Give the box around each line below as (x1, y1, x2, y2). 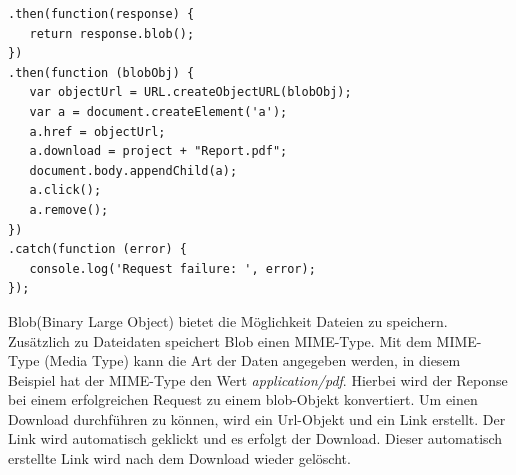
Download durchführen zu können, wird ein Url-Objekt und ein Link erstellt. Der (8, 408, 506, 429)
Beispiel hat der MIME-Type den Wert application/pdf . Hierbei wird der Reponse (8, 369, 508, 390)
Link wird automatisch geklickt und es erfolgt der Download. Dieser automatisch (8, 428, 503, 449)
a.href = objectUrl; (29, 124, 166, 139)
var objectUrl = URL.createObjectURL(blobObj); (29, 85, 352, 100)
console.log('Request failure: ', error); (29, 261, 316, 276)
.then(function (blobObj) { (8, 65, 195, 80)
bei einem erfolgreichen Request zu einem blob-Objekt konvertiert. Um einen (8, 389, 478, 410)
